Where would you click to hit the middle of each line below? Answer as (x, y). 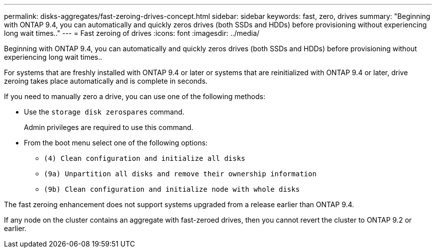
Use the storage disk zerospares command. (104, 112)
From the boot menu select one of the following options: (116, 143)
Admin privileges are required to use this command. (109, 127)
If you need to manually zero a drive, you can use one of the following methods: (135, 96)
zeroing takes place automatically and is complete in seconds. (106, 81)
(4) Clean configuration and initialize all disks (145, 158)
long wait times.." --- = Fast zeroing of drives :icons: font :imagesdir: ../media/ (132, 33)
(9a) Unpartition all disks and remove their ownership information (180, 174)
